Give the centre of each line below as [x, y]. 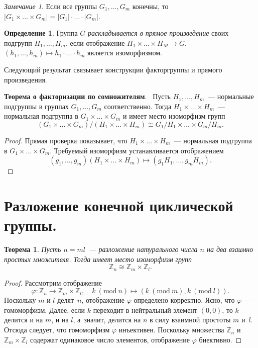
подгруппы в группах [36, 106]
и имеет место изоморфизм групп [174, 116]
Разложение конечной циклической [119, 205]
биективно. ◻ [220, 339]
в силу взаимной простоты [190, 320]
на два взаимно [230, 249]
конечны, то [150, 6]
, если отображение [95, 42]
